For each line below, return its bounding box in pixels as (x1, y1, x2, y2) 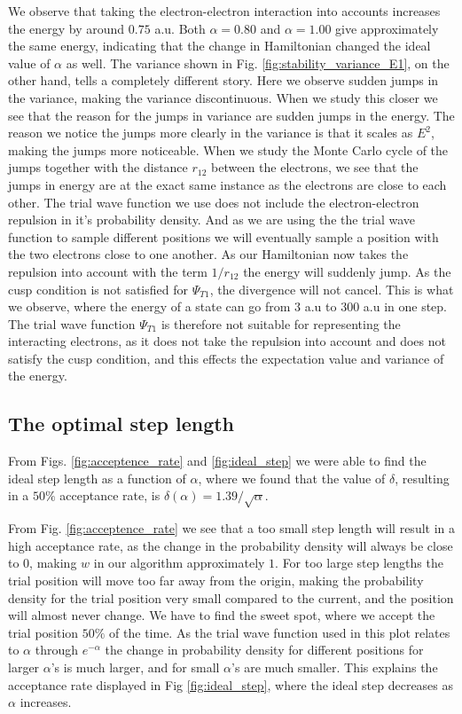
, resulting (395, 468, 450, 487)
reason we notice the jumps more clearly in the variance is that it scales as (8, 123, 413, 142)
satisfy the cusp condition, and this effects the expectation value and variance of (8, 349, 444, 367)
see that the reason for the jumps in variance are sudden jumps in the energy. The (8, 106, 455, 124)
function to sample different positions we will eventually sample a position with (8, 227, 439, 246)
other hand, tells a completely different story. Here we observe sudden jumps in (8, 71, 439, 90)
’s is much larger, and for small (51, 657, 220, 676)
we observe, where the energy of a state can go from (8, 297, 291, 316)
